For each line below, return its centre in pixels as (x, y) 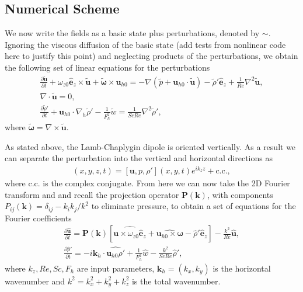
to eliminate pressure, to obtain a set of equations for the (194, 206)
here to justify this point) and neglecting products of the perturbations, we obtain (151, 56)
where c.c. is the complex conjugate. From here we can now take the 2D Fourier (147, 183)
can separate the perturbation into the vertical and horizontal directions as (139, 158)
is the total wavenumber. (176, 281)
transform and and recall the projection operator (92, 194)
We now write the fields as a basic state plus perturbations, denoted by (132, 33)
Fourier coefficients (38, 218)
